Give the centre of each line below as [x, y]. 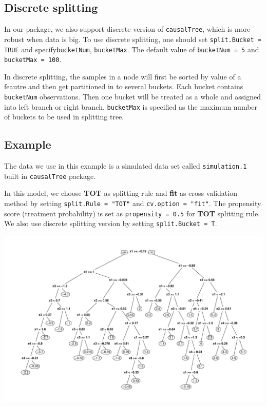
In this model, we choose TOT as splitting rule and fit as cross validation [121, 193]
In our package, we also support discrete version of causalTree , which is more [127, 29]
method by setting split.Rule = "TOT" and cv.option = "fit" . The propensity [133, 203]
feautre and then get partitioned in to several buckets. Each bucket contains [124, 86]
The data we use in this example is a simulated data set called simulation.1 [126, 166]
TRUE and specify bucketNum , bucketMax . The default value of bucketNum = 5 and [132, 49]
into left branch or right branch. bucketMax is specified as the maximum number [131, 106]
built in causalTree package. [50, 176]
